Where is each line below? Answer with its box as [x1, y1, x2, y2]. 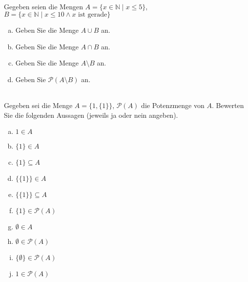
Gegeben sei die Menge [4, 100, 73, 110]
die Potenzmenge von [141, 100, 205, 110]
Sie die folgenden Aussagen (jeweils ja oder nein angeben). [4, 109, 178, 120]
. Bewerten [211, 100, 244, 110]
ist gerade [78, 11, 107, 19]
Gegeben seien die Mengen [4, 1, 83, 11]
